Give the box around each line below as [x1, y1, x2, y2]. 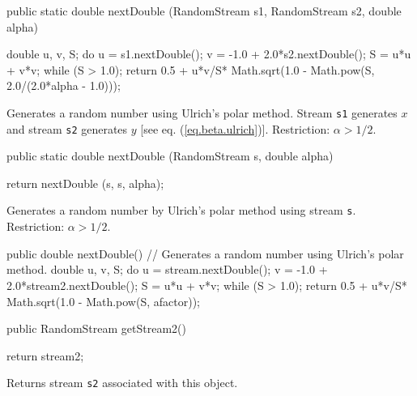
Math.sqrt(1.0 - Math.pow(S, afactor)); [6, 292, 200, 309]
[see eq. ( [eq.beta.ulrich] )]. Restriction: [140, 120, 330, 137]
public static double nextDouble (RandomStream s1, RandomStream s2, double [6, 2, 402, 19]
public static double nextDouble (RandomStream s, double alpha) [6, 147, 334, 164]
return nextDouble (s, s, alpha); [6, 174, 164, 191]
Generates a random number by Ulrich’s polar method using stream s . [6, 202, 356, 219]
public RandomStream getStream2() [6, 320, 186, 337]
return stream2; [6, 347, 84, 364]
